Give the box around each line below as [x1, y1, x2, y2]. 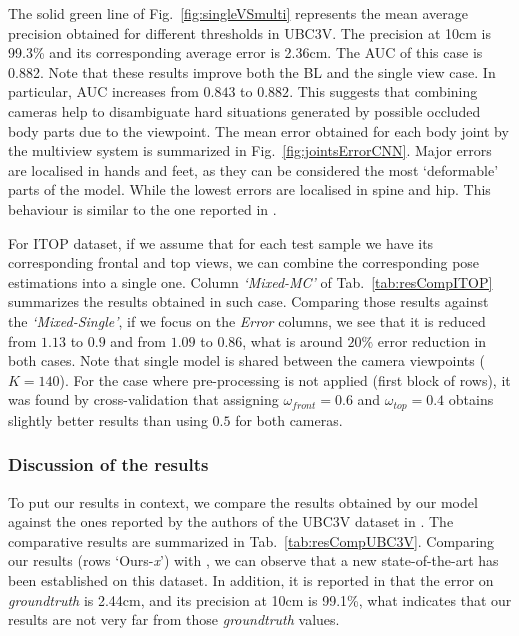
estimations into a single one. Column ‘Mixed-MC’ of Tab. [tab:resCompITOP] [8, 271, 493, 292]
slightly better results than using [8, 409, 208, 430]
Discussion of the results [8, 452, 209, 477]
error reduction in [377, 330, 487, 351]
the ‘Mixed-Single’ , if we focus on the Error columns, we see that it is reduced [8, 310, 486, 331]
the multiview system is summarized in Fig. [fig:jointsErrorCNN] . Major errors [8, 140, 492, 161]
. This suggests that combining [289, 81, 478, 102]
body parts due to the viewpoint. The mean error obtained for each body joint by [8, 120, 509, 141]
